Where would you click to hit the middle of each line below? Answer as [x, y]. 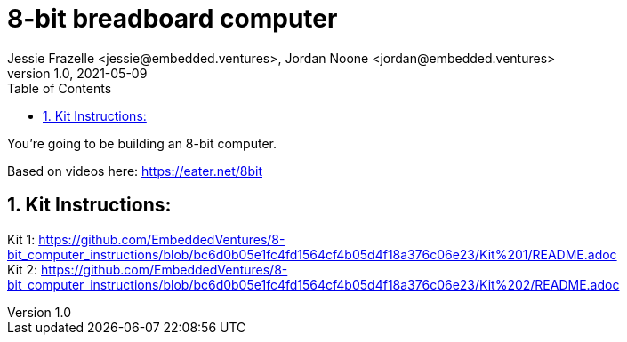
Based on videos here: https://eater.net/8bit [135, 171]
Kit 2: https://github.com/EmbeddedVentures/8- [148, 269]
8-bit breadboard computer [173, 19]
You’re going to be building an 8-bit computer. [142, 143]
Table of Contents [60, 88]
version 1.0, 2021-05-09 [77, 73]
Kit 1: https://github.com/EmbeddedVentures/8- [146, 239]
